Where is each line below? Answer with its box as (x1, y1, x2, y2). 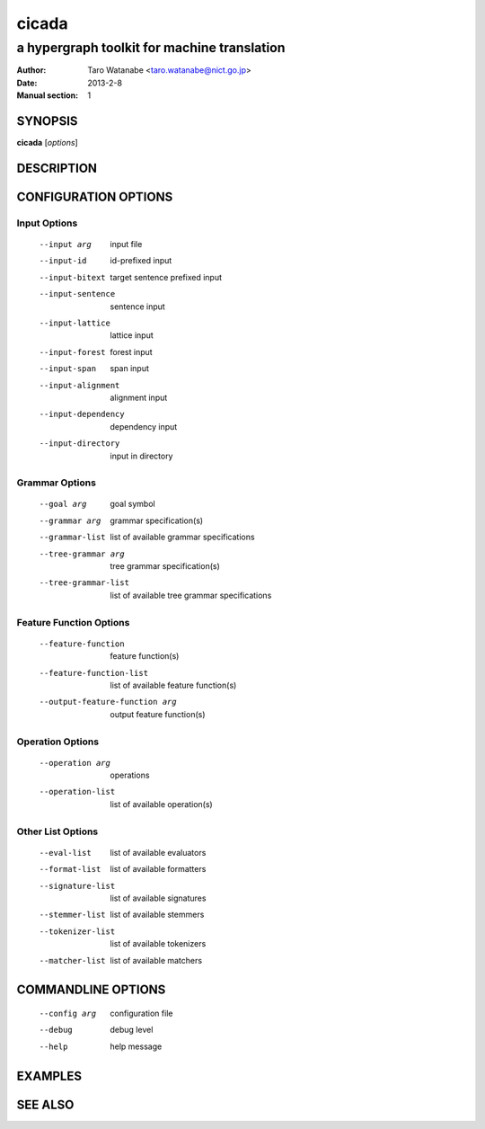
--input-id (39, 256, 87, 266)
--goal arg (39, 499, 87, 510)
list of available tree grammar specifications (110, 590, 272, 600)
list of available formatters (110, 864, 207, 875)
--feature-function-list (39, 668, 148, 678)
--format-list (39, 864, 101, 875)
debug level (110, 1025, 154, 1036)
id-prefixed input (110, 255, 172, 266)
